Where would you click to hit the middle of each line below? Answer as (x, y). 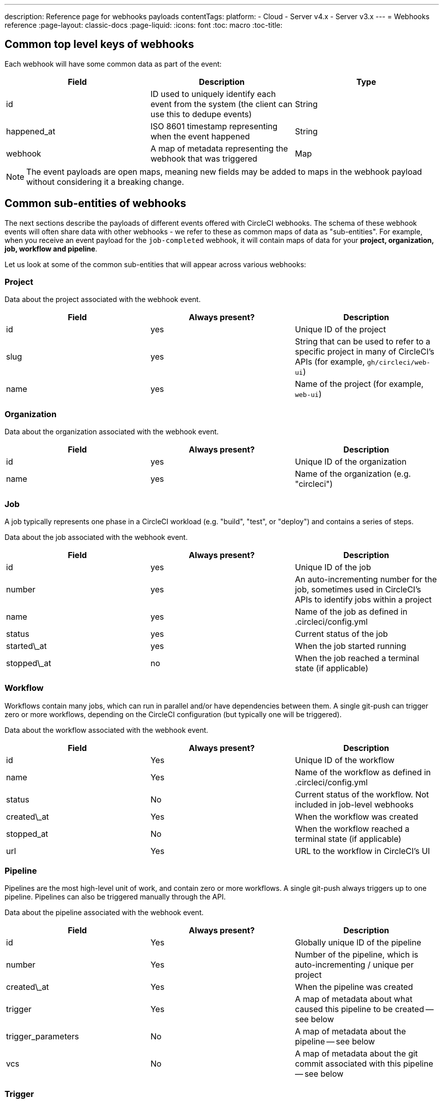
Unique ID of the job (333, 567)
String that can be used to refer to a (362, 342)
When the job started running (351, 646)
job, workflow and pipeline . (51, 248)
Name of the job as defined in (351, 611)
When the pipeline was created (354, 987)
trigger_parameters (43, 1037)
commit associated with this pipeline (364, 1064)
